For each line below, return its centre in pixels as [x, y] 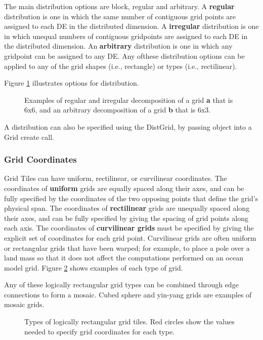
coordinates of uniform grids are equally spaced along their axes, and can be [124, 188]
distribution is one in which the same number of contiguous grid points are [120, 16]
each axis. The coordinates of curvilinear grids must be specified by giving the [129, 228]
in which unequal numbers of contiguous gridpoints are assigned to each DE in [126, 36]
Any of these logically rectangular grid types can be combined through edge [121, 285]
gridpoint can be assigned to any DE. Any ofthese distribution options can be [124, 55]
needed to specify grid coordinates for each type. [99, 331]
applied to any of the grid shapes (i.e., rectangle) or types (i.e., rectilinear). [121, 66]
